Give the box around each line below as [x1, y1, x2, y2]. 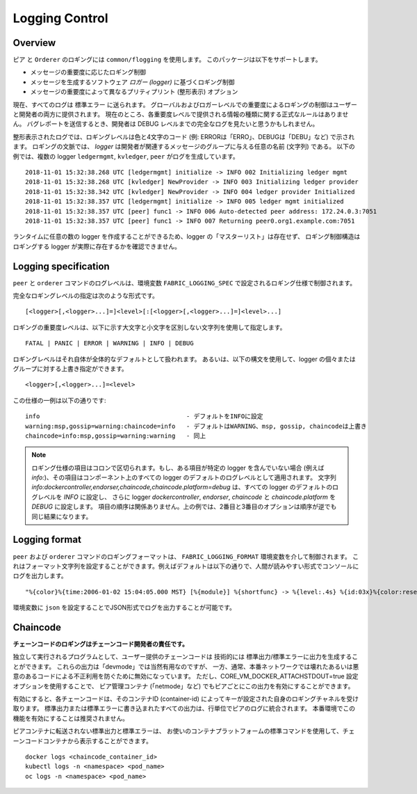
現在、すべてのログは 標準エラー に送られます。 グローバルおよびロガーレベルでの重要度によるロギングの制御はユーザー [13, 100, 358, 109]
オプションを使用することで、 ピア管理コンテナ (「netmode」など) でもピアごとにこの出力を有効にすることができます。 [13, 682, 354, 690]
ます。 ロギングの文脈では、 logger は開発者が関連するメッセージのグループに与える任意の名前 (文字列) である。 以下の [13, 143, 356, 151]
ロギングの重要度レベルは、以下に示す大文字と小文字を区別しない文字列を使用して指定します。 [13, 323, 286, 331]
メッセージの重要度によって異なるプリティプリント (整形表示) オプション [30, 88, 238, 96]
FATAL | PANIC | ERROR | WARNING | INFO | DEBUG [25, 340, 194, 347]
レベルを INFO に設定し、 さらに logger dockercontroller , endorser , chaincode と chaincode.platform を [37, 493, 336, 501]
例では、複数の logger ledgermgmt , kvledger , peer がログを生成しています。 [13, 152, 239, 160]
